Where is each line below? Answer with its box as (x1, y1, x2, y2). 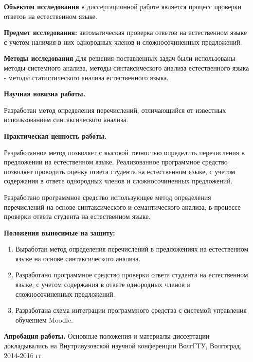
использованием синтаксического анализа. (4, 114, 128, 125)
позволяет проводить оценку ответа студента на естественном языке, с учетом (4, 166, 235, 176)
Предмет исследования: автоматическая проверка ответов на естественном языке (4, 27, 247, 37)
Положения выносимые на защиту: (4, 227, 115, 237)
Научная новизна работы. (4, 89, 86, 99)
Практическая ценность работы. (4, 130, 107, 141)
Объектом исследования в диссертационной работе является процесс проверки (4, 1, 241, 11)
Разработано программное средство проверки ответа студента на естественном (15, 270, 248, 280)
